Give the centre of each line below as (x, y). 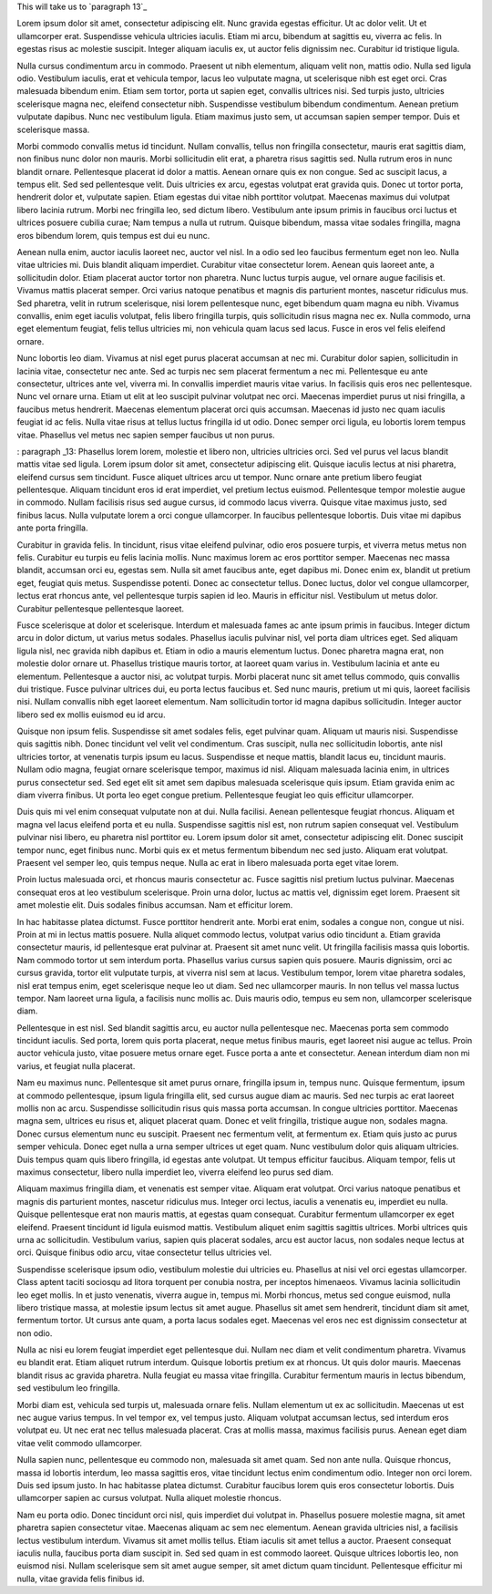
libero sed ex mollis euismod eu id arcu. (91, 715)
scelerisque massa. (53, 129)
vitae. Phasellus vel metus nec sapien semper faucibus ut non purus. (146, 435)
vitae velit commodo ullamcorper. (80, 1443)
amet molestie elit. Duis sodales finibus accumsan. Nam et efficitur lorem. (155, 905)
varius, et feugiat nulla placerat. (76, 1065)
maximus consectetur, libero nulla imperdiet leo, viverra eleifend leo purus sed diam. (175, 1172)
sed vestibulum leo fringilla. (68, 1388)
